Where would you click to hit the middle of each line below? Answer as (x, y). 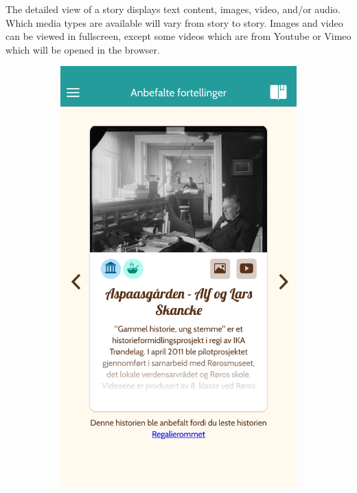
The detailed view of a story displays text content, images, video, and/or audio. (173, 9)
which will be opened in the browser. (83, 49)
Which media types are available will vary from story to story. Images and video (174, 22)
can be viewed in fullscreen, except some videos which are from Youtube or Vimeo (178, 36)
